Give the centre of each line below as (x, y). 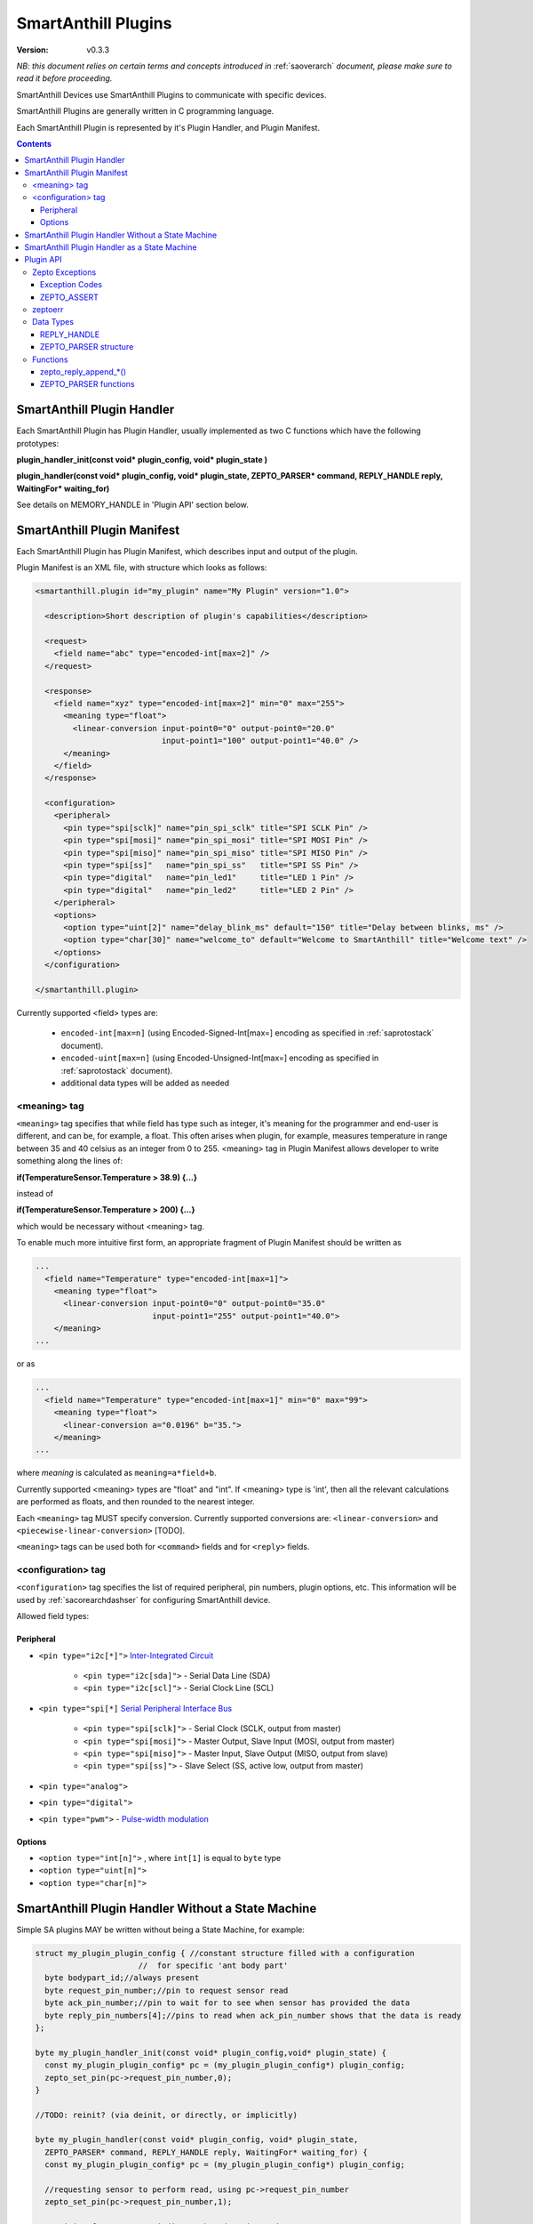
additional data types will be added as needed (145, 1083)
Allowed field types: (52, 1616)
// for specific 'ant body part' (213, 1966)
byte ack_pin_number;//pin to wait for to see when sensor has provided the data (227, 2003)
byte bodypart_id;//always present (122, 1978)
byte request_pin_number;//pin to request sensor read (167, 1990)
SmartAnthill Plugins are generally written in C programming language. (145, 111)
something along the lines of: (70, 1161)
